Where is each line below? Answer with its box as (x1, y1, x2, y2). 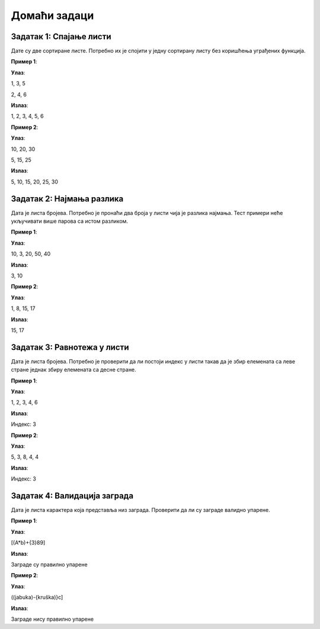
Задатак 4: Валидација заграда (11, 491, 133, 501)
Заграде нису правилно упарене (11, 615, 94, 622)
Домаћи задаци (11, 9, 94, 22)
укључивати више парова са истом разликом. (11, 217, 129, 225)
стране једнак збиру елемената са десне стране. (11, 366, 136, 374)
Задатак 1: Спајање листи (11, 31, 112, 42)
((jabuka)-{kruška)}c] (11, 594, 63, 601)
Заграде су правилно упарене (11, 561, 88, 568)
